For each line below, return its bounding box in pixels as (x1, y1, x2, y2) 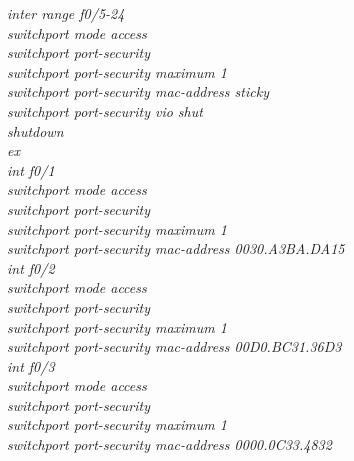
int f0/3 (7, 355, 55, 376)
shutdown (7, 120, 64, 141)
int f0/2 (7, 257, 55, 278)
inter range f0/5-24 (7, 3, 125, 23)
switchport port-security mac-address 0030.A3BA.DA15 (7, 238, 345, 259)
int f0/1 (7, 159, 55, 180)
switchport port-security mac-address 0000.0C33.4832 (7, 434, 332, 455)
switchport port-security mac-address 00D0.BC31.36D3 (7, 336, 342, 357)
